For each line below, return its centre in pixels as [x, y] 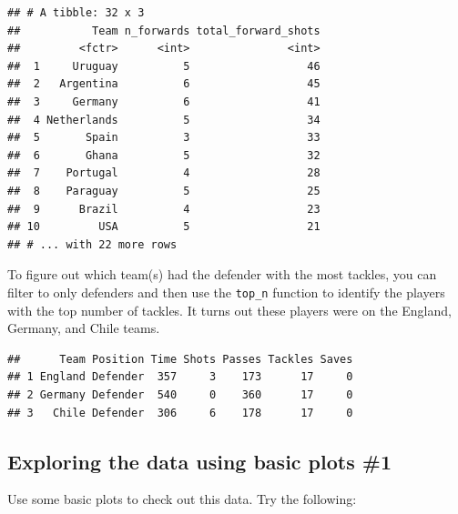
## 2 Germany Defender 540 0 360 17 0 [180, 394]
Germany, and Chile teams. [84, 328]
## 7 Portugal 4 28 [164, 173]
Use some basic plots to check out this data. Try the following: [182, 499]
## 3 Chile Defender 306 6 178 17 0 [180, 413]
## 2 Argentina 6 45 [164, 84]
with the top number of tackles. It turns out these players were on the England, [229, 310]
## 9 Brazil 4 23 [164, 209]
